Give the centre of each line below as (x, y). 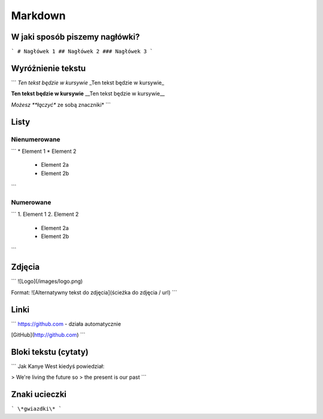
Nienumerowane (36, 139)
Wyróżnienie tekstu (48, 68)
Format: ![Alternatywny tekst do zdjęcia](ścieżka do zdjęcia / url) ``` (94, 292)
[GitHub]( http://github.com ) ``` (48, 334)
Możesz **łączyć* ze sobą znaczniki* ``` (61, 104)
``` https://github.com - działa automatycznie (66, 324)
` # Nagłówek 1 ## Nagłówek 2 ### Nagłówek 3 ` (82, 52)
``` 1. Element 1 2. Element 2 (45, 214)
